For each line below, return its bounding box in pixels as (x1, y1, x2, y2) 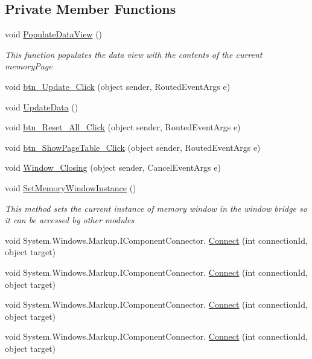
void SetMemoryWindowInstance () (5, 181, 136, 194)
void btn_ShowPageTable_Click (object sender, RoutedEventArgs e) (5, 141, 261, 153)
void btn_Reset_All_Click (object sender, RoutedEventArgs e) (5, 121, 241, 133)
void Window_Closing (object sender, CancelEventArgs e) (5, 161, 221, 174)
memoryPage (5, 60, 53, 72)
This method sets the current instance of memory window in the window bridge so (5, 202, 307, 214)
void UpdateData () (5, 100, 78, 113)
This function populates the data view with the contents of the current (5, 48, 263, 60)
